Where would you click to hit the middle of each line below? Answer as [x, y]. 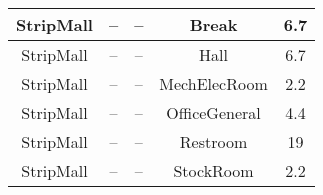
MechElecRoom [213, 83]
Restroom [213, 141]
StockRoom [213, 170]
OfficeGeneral [213, 112]
